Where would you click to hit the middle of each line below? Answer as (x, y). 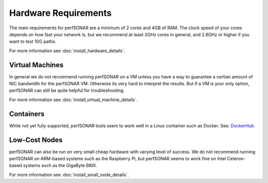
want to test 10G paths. (33, 42)
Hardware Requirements (60, 13)
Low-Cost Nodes (36, 140)
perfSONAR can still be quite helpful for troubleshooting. (67, 91)
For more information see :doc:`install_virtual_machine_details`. (73, 100)
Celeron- (236, 158)
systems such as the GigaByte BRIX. (60, 166)
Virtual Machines (36, 65)
